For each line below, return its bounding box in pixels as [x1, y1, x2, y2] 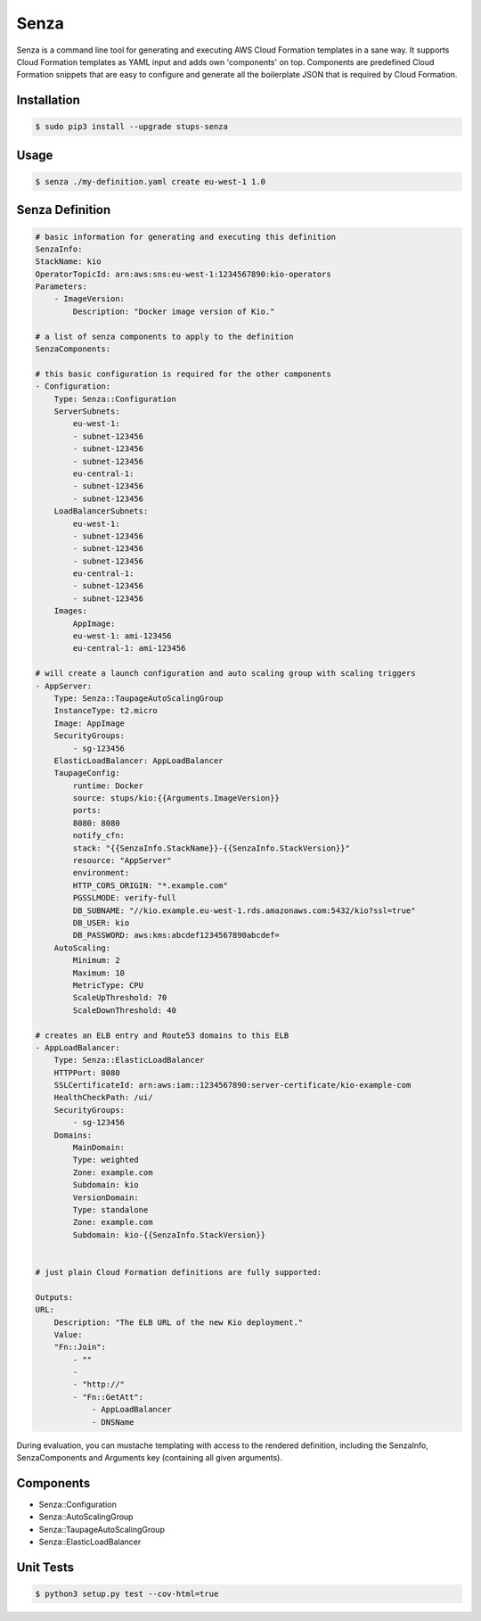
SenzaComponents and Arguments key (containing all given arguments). [16, 1452, 282, 1462]
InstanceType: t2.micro [53, 705, 158, 716]
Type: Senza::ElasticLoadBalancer [53, 1055, 205, 1066]
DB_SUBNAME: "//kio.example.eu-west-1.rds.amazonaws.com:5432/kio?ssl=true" [72, 905, 416, 916]
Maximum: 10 [72, 967, 125, 978]
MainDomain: [72, 1142, 125, 1153]
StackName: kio [35, 257, 102, 267]
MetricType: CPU [72, 980, 144, 990]
